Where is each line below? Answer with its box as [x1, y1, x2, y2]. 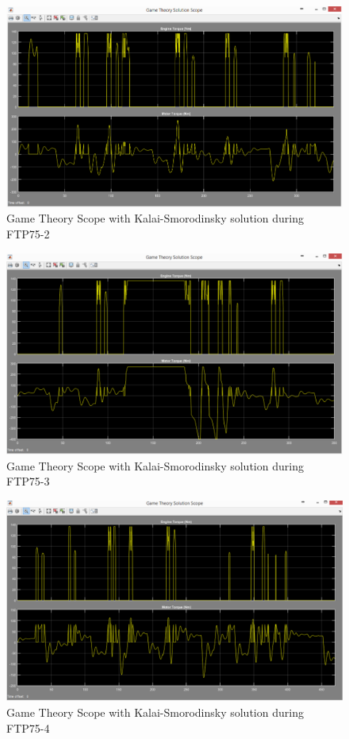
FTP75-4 [6, 719, 50, 736]
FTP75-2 [6, 226, 50, 242]
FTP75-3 [6, 473, 50, 489]
